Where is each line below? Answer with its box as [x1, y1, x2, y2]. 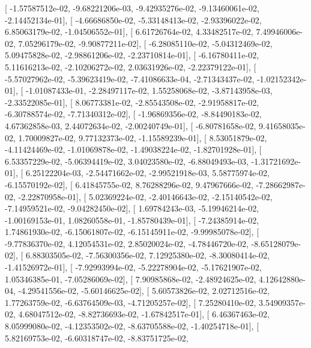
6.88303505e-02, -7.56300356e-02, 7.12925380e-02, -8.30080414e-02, [25, 249, 270, 261]
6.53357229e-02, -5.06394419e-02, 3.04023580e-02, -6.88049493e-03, [5, 154, 249, 167]
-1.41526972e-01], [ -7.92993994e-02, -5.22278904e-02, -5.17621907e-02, [5, 261, 262, 273]
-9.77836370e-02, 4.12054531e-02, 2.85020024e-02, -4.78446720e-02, [5, 237, 249, 249]
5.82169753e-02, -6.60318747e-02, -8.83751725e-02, [5, 331, 189, 344]
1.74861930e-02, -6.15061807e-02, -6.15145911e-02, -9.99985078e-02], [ [5, 225, 259, 238]
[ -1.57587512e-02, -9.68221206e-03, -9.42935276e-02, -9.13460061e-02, [5, 2, 259, 14]
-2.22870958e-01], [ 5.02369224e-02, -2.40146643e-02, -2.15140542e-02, [18, 190, 273, 203]
